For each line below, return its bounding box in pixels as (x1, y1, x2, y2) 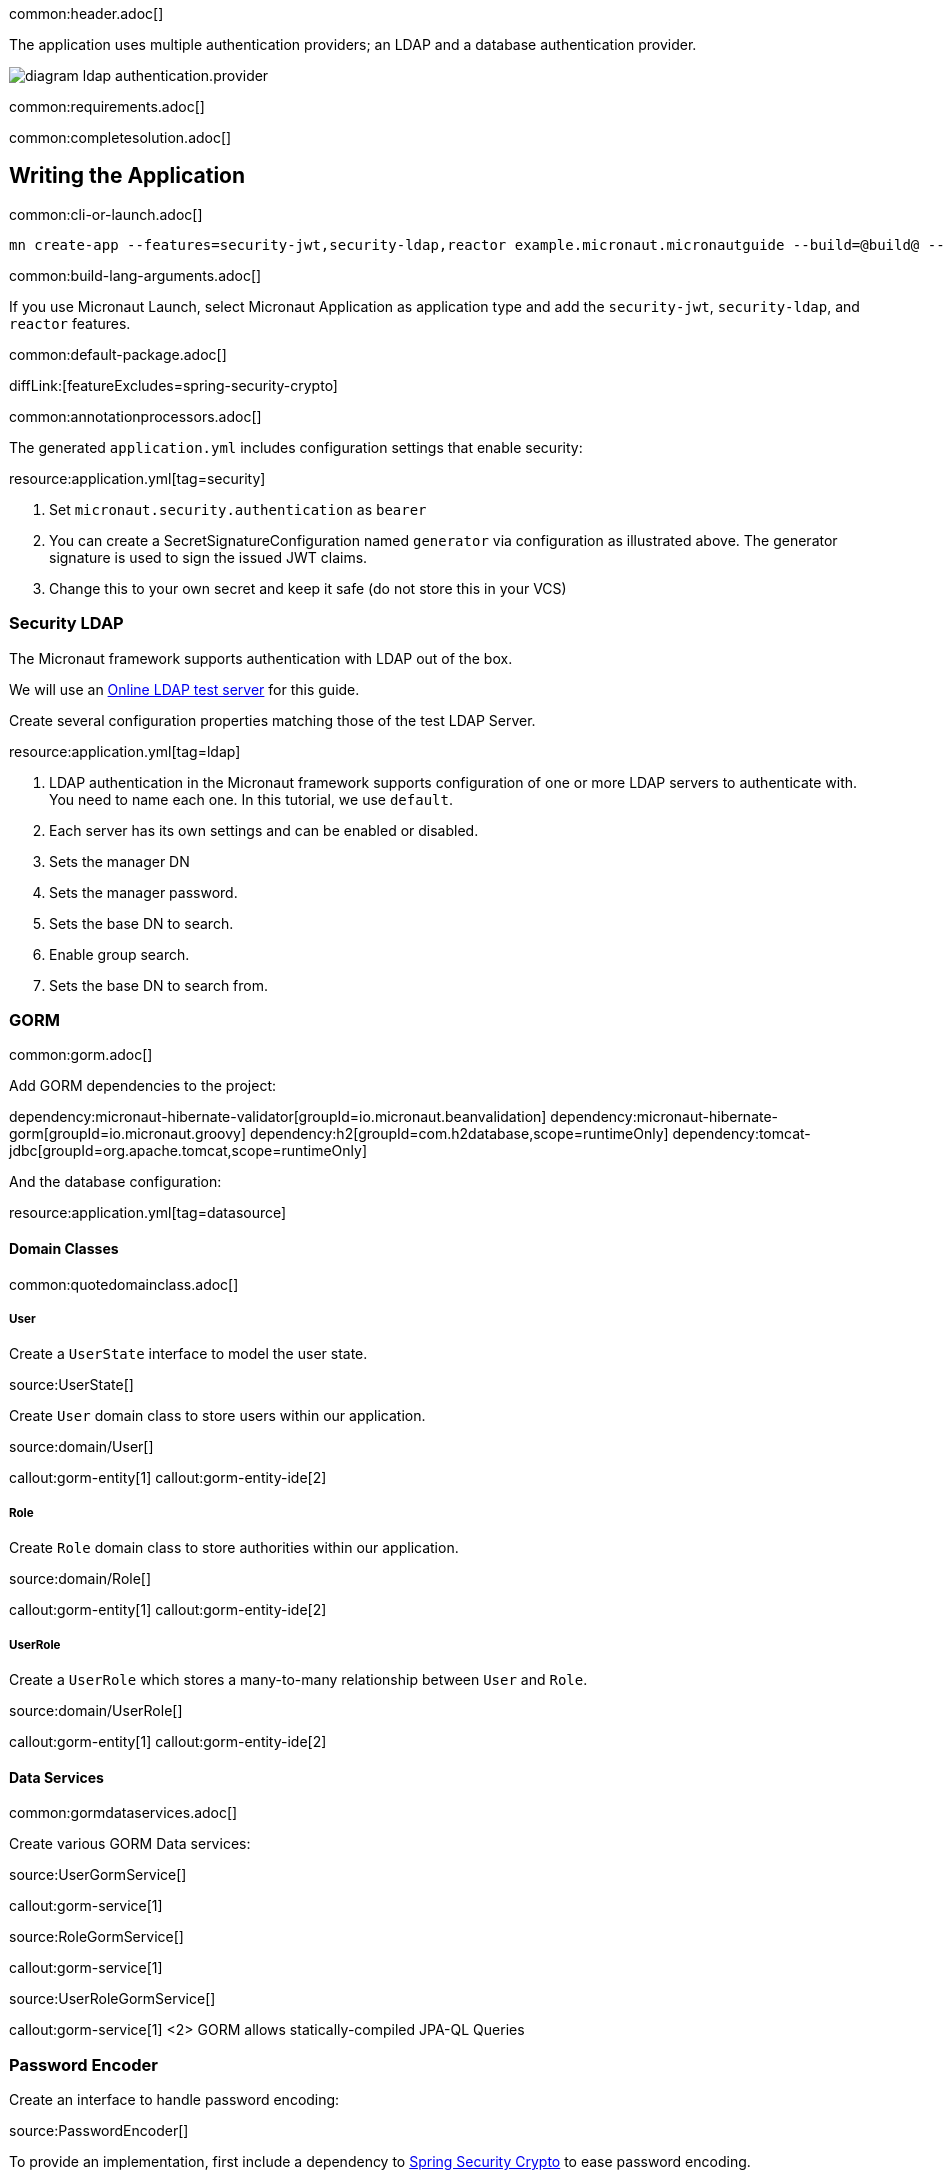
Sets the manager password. (49, 883, 238, 901)
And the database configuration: (9, 1173, 222, 1191)
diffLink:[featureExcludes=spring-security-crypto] (9, 376, 338, 394)
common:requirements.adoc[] (9, 98, 205, 115)
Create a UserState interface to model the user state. (9, 1345, 368, 1363)
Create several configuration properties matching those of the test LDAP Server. (9, 711, 536, 729)
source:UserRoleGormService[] (9, 1990, 216, 2008)
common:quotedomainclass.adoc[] (9, 1275, 239, 1293)
